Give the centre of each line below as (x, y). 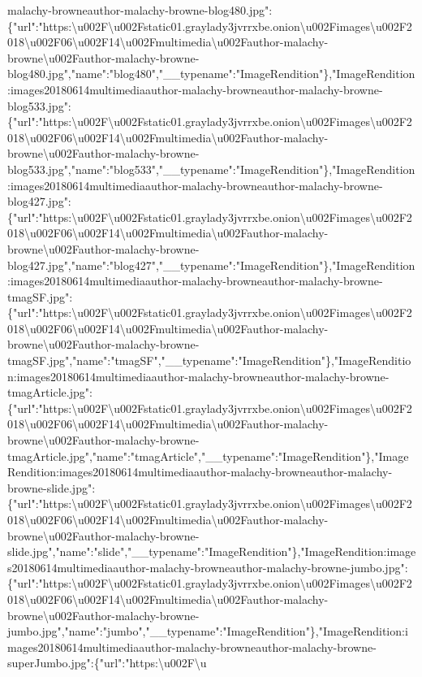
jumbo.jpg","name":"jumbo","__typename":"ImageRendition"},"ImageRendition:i (208, 631)
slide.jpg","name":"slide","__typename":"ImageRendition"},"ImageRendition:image (212, 551)
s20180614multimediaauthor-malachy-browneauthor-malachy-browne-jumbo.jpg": (208, 567)
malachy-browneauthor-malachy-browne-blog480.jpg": (140, 10)
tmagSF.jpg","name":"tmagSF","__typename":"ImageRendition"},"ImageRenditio (209, 360)
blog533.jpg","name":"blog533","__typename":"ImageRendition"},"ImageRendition (211, 169)
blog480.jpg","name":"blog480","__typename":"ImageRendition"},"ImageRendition (211, 74)
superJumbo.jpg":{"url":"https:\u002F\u (107, 663)
